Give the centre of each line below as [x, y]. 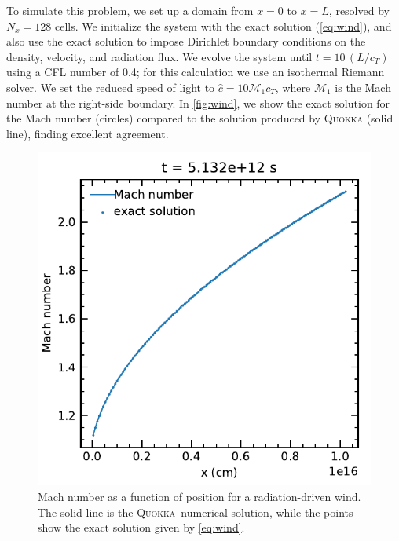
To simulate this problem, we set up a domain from [130, 10]
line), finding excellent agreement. [88, 133]
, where [293, 87]
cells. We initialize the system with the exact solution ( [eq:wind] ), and [223, 26]
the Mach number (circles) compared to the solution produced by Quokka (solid [200, 118]
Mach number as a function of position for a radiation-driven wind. [199, 496]
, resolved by [359, 10]
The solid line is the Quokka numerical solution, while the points [196, 512]
